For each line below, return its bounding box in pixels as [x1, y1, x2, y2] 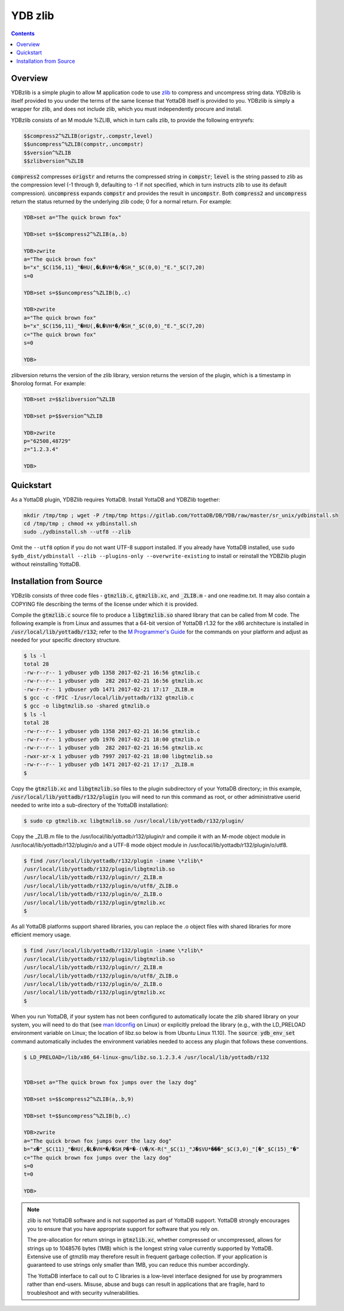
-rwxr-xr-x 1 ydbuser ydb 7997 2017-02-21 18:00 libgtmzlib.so [23, 753, 213, 759]
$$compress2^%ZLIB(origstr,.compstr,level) [23, 132, 153, 139]
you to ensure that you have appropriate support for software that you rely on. [27, 1225, 219, 1232]
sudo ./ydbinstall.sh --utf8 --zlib [23, 529, 131, 535]
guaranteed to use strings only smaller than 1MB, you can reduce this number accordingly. [27, 1261, 250, 1269]
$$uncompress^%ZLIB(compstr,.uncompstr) [23, 141, 143, 148]
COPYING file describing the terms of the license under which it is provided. [11, 601, 198, 608]
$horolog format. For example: [11, 380, 86, 387]
